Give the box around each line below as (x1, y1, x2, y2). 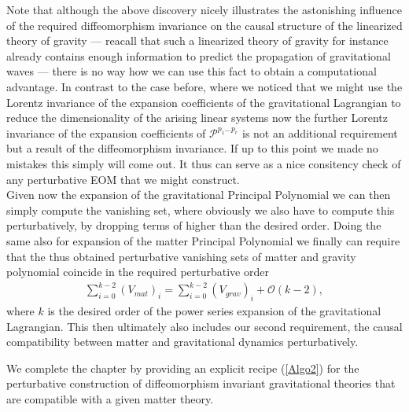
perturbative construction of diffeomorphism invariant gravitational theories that (6, 375, 396, 392)
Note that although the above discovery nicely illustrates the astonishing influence (6, 2, 402, 17)
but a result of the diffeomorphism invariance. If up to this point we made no (6, 140, 378, 156)
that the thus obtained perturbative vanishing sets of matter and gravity (6, 248, 356, 264)
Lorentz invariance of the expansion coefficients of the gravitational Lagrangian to (6, 94, 401, 110)
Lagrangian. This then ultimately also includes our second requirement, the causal (6, 318, 403, 334)
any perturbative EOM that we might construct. (6, 171, 240, 187)
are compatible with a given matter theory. (6, 390, 214, 406)
